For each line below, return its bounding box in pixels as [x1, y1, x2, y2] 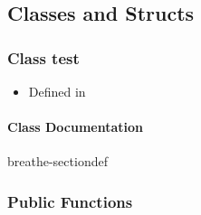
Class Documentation [7, 117, 144, 136]
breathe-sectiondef [7, 152, 108, 171]
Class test [7, 46, 80, 69]
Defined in [28, 82, 86, 100]
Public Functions [7, 190, 133, 212]
